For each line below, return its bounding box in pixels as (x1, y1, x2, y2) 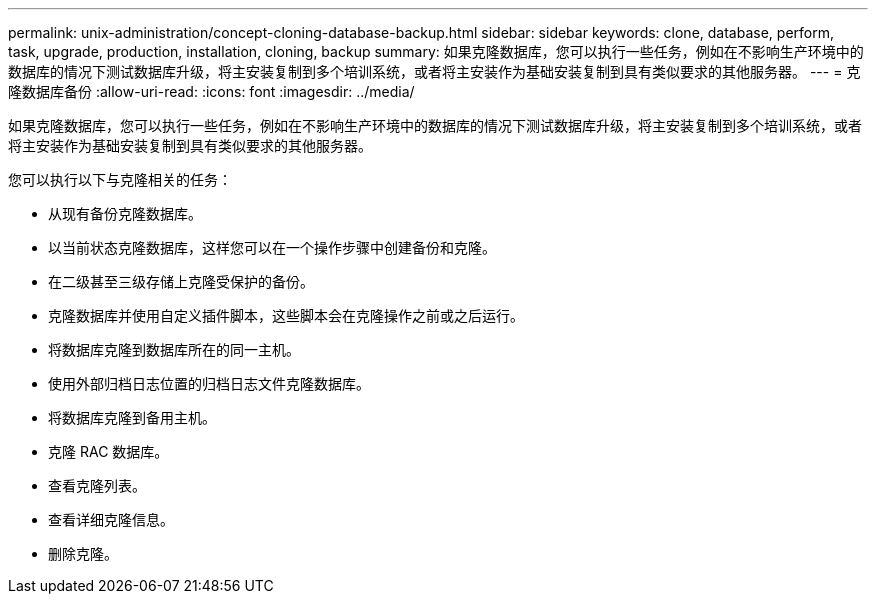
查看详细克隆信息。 (48, 511, 174, 528)
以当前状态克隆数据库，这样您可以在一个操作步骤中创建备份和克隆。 (48, 239, 496, 256)
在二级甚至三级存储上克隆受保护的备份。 (48, 273, 314, 290)
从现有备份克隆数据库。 (48, 205, 202, 222)
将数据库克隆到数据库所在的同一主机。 (48, 341, 300, 358)
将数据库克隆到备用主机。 (48, 409, 216, 426)
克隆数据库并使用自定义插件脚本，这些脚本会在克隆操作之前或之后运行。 (48, 307, 524, 324)
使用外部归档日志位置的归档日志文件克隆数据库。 (48, 375, 370, 392)
